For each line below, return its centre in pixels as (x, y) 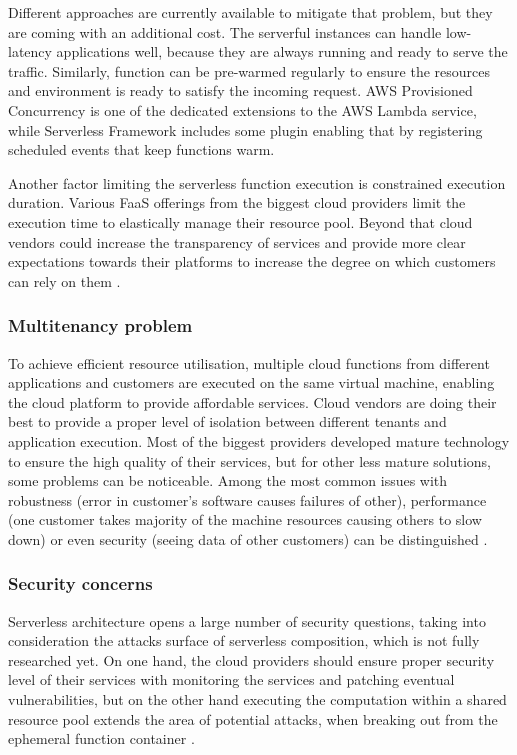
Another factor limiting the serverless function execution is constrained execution (257, 182)
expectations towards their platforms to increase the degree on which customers (252, 261)
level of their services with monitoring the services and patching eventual (231, 679)
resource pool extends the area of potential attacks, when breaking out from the (253, 718)
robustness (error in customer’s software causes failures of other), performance (247, 499)
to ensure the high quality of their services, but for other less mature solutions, (249, 460)
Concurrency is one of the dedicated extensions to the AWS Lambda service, (242, 109)
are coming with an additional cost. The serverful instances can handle (225, 31)
